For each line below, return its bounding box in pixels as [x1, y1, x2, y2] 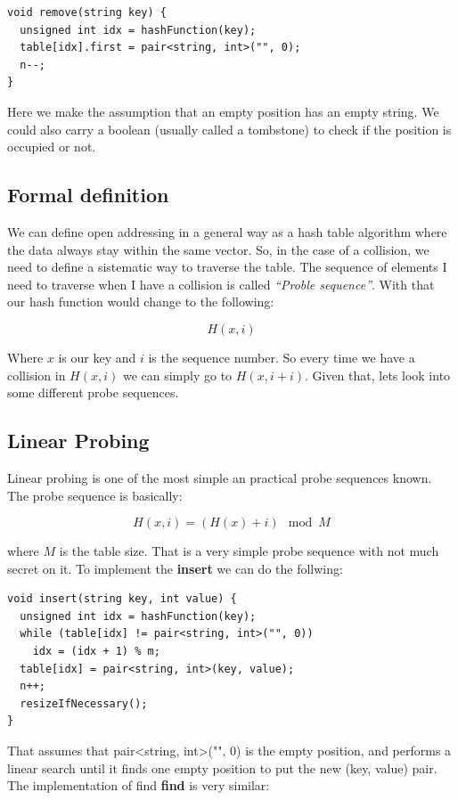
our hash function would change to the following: [7, 292, 274, 311]
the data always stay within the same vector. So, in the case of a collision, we [7, 240, 429, 258]
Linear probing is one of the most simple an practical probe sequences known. [7, 468, 432, 486]
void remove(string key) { [7, 6, 167, 19]
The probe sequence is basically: [7, 486, 183, 504]
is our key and [58, 347, 136, 366]
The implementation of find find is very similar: [7, 776, 270, 795]
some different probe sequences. [7, 383, 179, 402]
